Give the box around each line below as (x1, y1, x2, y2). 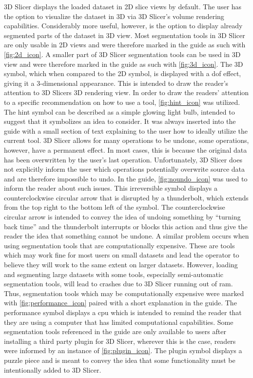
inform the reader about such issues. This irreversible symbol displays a (4, 183, 218, 193)
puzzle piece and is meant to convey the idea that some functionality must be (4, 355, 235, 365)
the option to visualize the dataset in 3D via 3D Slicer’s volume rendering (4, 11, 224, 21)
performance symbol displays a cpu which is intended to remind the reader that (4, 307, 242, 317)
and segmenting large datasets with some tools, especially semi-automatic (4, 269, 224, 279)
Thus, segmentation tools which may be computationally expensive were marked (4, 288, 244, 298)
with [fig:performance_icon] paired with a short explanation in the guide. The (4, 298, 237, 308)
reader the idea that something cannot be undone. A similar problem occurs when (4, 231, 249, 241)
